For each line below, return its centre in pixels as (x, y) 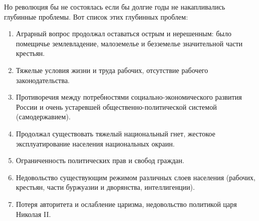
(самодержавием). (43, 117)
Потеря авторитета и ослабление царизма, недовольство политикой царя (126, 204)
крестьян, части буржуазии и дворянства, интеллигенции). (105, 187)
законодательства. (43, 80)
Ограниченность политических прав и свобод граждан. (100, 160)
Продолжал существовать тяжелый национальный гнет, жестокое (116, 133)
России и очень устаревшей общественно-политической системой (116, 106)
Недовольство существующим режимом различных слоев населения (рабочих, (136, 177)
